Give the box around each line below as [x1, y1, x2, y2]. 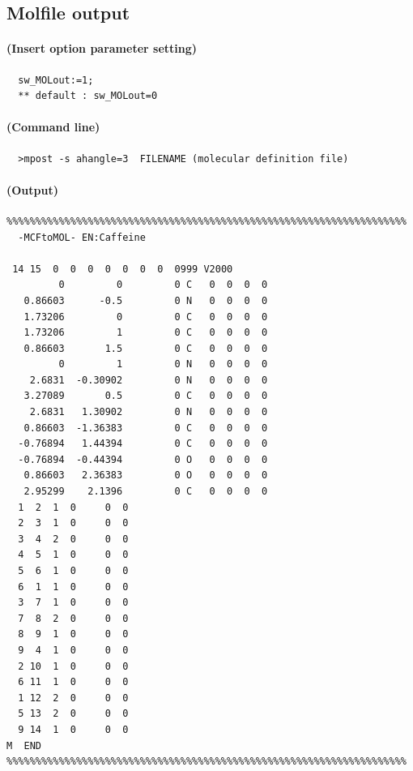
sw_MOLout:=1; [18, 74, 94, 86]
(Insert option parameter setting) [6, 40, 198, 57]
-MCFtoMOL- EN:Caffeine [18, 231, 146, 243]
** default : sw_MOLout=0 [18, 90, 158, 102]
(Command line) [6, 118, 100, 135]
